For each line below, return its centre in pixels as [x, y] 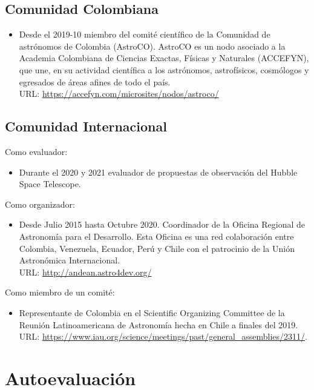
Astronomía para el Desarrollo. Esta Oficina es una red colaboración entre [156, 236]
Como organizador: [40, 204]
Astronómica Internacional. [70, 260]
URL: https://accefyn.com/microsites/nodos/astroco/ [119, 94]
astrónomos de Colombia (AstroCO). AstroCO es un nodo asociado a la [152, 46]
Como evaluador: [36, 151]
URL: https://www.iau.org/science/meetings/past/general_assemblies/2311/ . [163, 336]
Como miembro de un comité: [60, 292]
